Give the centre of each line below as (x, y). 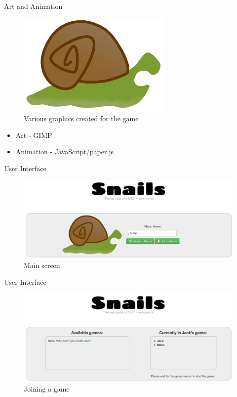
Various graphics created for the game (81, 118)
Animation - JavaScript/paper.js (65, 152)
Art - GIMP (34, 135)
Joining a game (47, 389)
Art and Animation (33, 6)
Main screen (42, 265)
